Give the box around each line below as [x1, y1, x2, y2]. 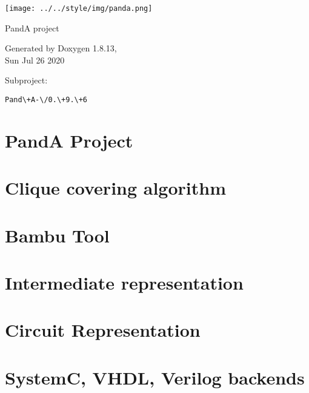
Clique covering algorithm [5, 175, 227, 200]
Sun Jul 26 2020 [5, 53, 65, 66]
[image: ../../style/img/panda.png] [5, 4, 153, 13]
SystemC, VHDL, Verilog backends [5, 365, 305, 389]
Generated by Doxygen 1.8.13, [5, 42, 117, 54]
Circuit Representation [5, 317, 201, 342]
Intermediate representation [5, 270, 244, 294]
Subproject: [5, 74, 48, 86]
